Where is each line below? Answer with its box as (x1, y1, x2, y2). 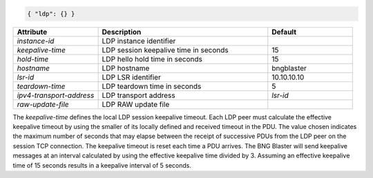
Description (102, 27, 142, 37)
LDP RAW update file (102, 99, 170, 109)
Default (271, 27, 297, 37)
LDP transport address (102, 90, 175, 100)
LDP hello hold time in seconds (102, 54, 203, 63)
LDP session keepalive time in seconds (102, 45, 229, 55)
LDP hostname (102, 63, 150, 72)
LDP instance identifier (102, 36, 176, 46)
